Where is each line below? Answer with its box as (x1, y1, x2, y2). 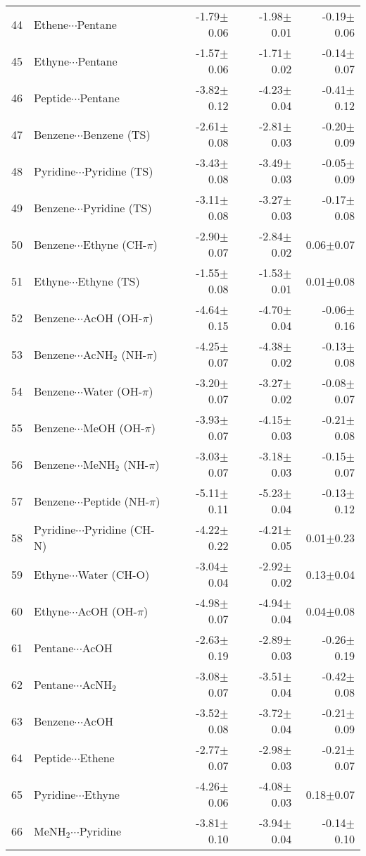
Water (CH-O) (77, 565, 150, 582)
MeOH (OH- (82, 419, 145, 436)
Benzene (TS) (82, 126, 151, 142)
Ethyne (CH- (82, 236, 147, 252)
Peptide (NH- (82, 492, 149, 509)
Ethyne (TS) (77, 272, 140, 289)
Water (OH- (82, 382, 143, 399)
